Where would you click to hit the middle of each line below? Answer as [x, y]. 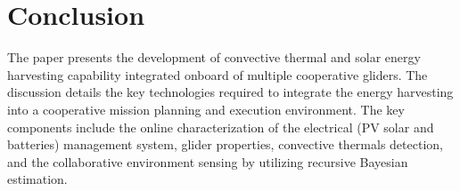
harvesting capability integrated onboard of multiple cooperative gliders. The [218, 74]
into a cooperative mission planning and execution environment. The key [206, 109]
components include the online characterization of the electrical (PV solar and [221, 127]
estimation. [37, 179]
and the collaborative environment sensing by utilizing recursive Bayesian [208, 161]
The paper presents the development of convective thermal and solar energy [214, 57]
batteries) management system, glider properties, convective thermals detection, [225, 144]
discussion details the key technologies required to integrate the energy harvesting [230, 92]
